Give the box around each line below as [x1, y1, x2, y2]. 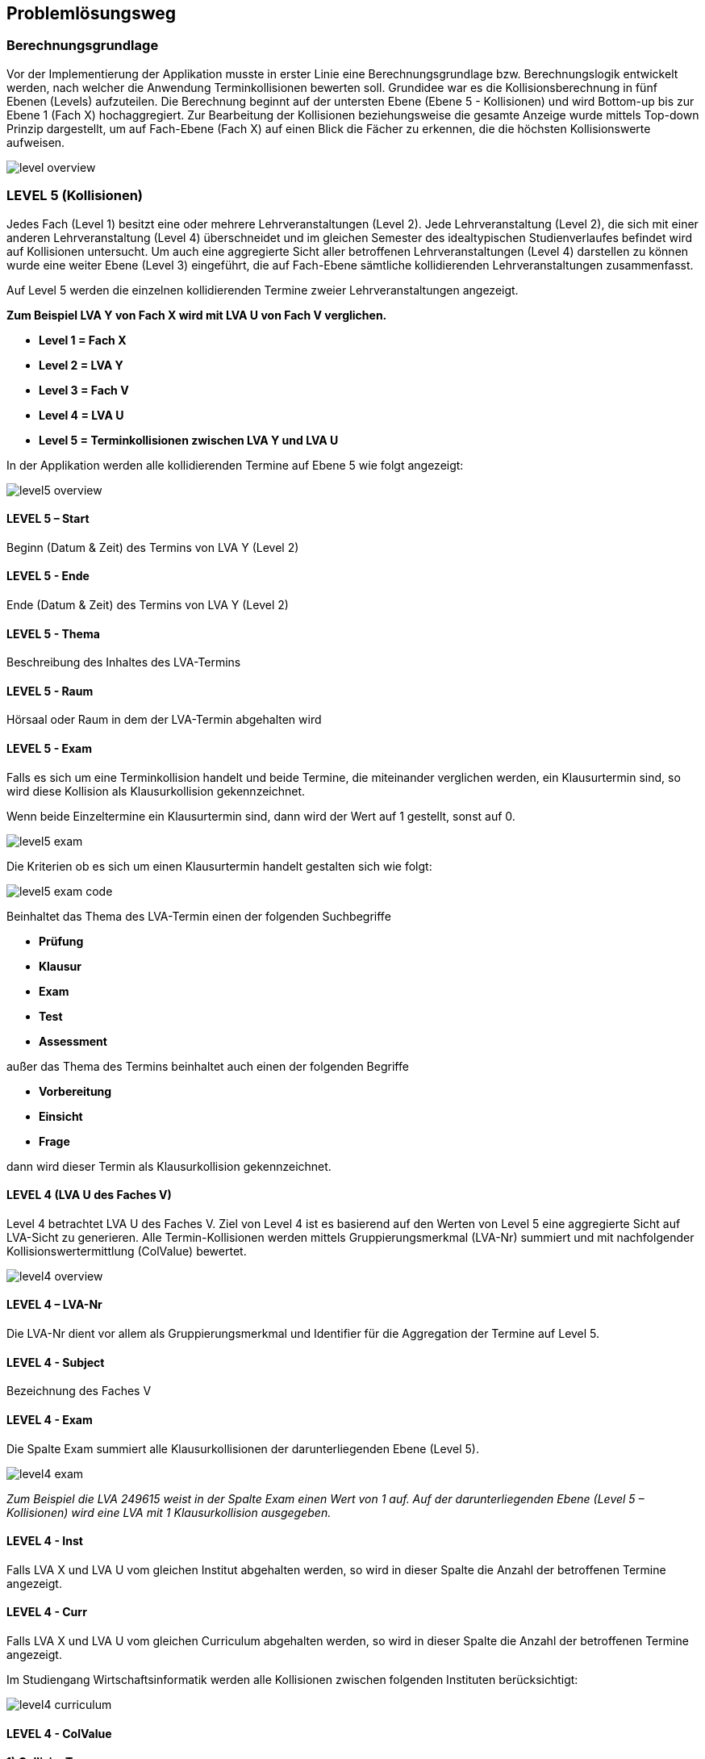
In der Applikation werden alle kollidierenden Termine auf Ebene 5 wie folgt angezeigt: [6, 458, 464, 472]
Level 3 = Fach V [39, 382, 129, 397]
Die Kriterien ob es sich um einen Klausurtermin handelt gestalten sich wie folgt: [6, 859, 432, 873]
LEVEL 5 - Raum [6, 683, 94, 698]
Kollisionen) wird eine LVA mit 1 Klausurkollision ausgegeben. [6, 1505, 332, 1519]
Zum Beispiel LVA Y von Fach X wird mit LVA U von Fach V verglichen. [6, 307, 387, 322]
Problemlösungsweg [6, 3, 176, 23]
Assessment [39, 1034, 107, 1048]
